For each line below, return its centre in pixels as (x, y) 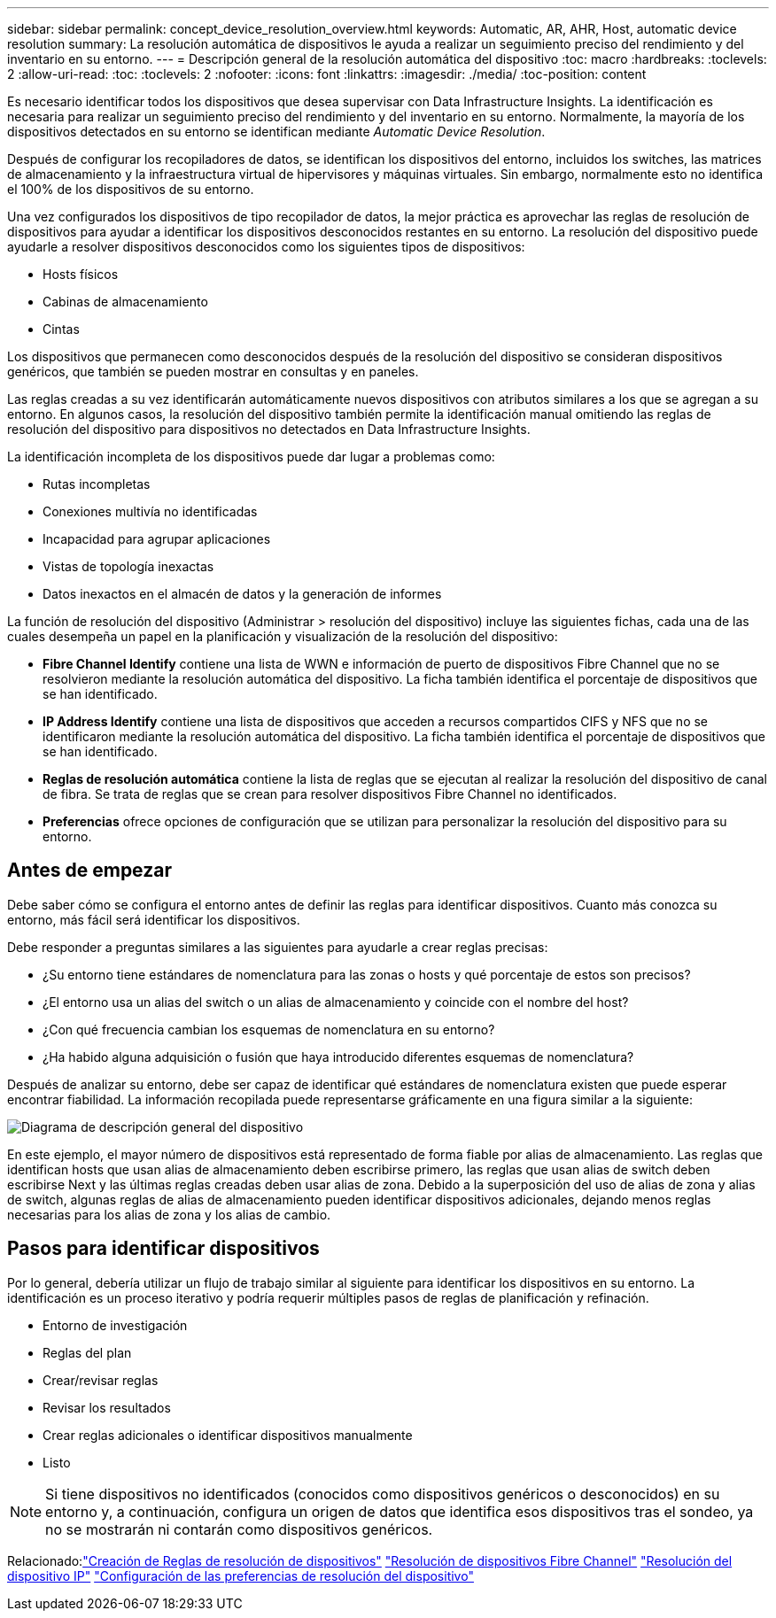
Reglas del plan (87, 1352)
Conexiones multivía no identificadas (150, 511)
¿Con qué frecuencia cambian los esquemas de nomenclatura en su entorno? (269, 1029)
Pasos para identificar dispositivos (163, 1249)
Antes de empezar (89, 871)
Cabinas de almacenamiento (125, 302)
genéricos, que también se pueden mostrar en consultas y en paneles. (213, 372)
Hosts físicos (81, 274)
